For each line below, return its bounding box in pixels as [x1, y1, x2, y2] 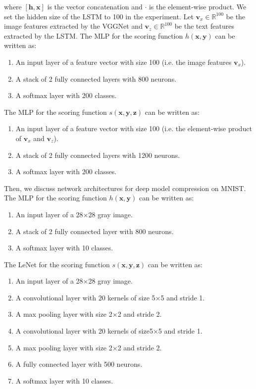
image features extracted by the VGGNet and [4, 21, 143, 31]
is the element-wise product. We [149, 1, 247, 11]
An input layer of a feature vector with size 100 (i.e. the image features [15, 56, 232, 67]
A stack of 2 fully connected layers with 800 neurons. [15, 73, 177, 84]
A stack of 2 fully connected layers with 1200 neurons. [15, 149, 180, 160]
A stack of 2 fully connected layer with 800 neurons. [15, 226, 174, 236]
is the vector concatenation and [47, 1, 143, 11]
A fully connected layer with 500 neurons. [15, 359, 143, 369]
